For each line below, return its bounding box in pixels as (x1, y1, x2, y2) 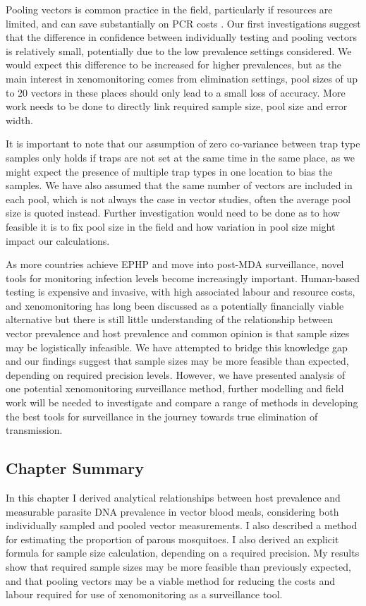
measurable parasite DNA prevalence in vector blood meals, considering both (6, 504, 339, 519)
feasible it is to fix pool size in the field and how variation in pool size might (6, 219, 336, 234)
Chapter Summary (6, 457, 144, 479)
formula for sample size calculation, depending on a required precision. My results (6, 545, 360, 560)
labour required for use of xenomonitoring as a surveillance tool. (6, 587, 283, 602)
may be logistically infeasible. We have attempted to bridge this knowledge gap (6, 339, 348, 354)
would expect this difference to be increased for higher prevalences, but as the (6, 57, 342, 72)
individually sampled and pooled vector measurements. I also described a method (6, 518, 358, 533)
